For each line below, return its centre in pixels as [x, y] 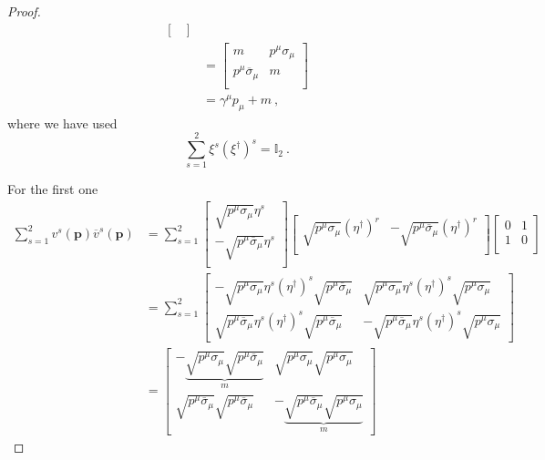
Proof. [24, 11]
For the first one [53, 189]
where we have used [62, 123]
